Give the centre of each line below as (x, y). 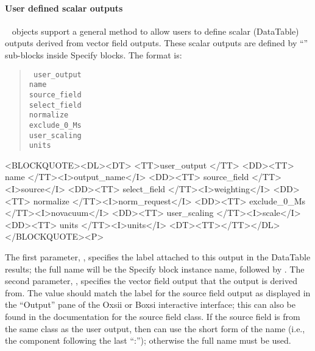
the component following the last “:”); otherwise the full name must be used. (148, 340)
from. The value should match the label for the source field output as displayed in (158, 292)
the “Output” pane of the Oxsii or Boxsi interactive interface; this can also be (150, 304)
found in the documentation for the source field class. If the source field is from (153, 316)
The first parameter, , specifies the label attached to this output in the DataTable (158, 256)
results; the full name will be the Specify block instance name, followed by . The (155, 269)
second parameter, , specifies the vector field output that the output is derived (151, 281)
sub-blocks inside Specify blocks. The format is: (94, 54)
